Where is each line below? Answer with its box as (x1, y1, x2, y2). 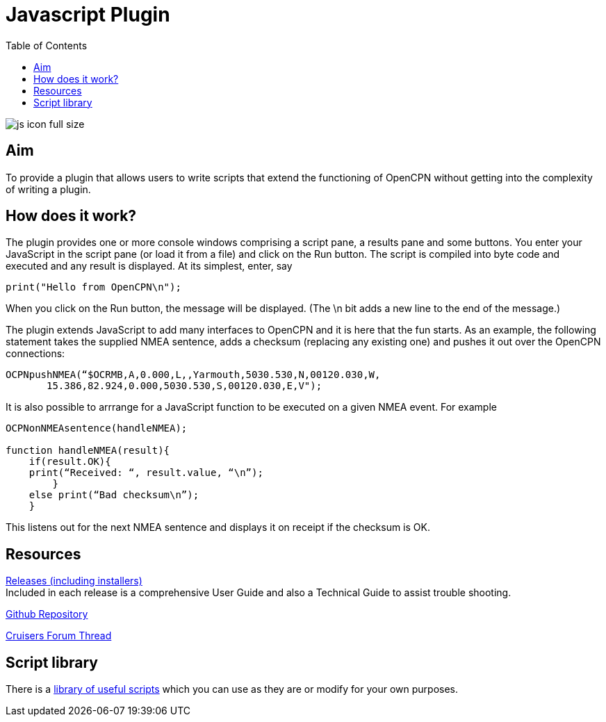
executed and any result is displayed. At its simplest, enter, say (6, 260, 293, 272)
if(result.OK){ (28, 456, 111, 468)
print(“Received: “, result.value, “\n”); (28, 467, 263, 479)
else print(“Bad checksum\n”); (28, 489, 199, 501)
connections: (6, 347, 65, 360)
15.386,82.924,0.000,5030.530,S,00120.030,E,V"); (47, 380, 322, 392)
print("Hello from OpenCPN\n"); (6, 281, 181, 293)
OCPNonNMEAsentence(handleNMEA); (6, 422, 188, 434)
